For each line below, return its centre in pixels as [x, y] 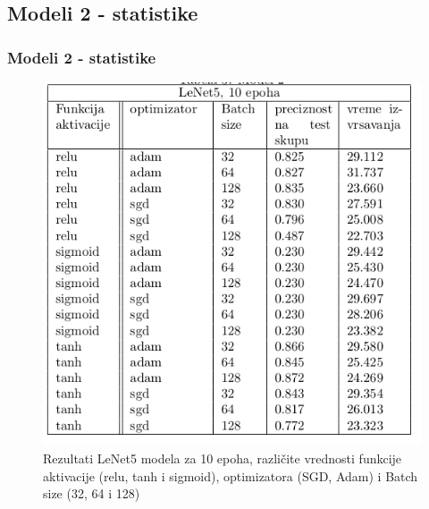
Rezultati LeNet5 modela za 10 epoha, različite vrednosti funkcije [223, 458]
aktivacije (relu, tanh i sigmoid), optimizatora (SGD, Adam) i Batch [231, 475]
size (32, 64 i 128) [92, 493]
